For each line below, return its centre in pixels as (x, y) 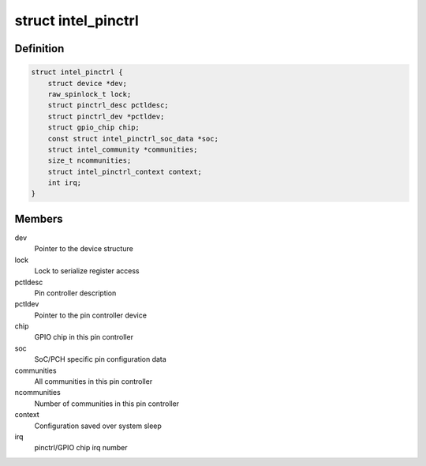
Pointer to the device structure (84, 249)
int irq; (65, 183)
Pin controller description (75, 293)
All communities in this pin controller (93, 381)
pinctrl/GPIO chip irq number (81, 448)
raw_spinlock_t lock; (90, 94)
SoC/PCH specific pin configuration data (101, 359)
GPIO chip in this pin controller (84, 337)
